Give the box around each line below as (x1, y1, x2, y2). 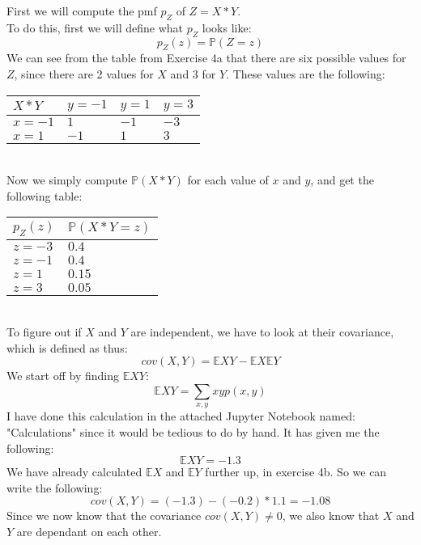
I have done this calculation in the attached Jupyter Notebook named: (6, 408, 355, 425)
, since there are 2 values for (14, 65, 154, 82)
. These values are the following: (226, 65, 385, 82)
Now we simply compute (6, 171, 128, 188)
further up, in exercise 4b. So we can (205, 463, 387, 480)
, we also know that (282, 507, 380, 524)
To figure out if (6, 323, 82, 340)
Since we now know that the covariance (6, 507, 202, 524)
